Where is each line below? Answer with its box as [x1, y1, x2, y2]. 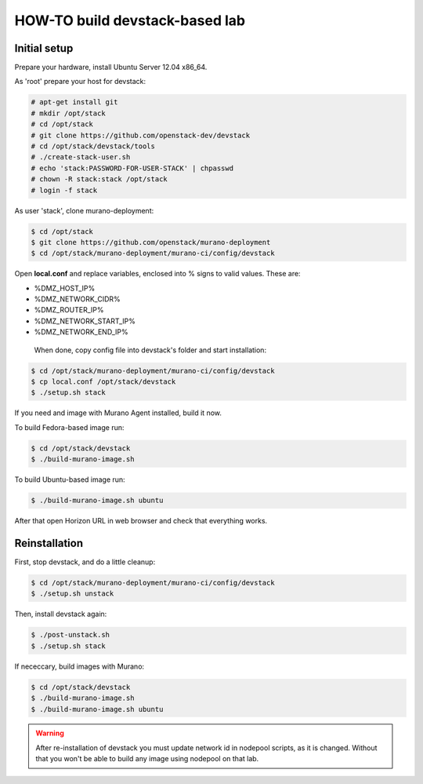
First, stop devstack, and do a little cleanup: [14, 557, 156, 567]
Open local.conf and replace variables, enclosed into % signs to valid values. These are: [14, 269, 301, 279]
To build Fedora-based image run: [14, 422, 125, 432]
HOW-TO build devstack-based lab [14, 12, 246, 29]
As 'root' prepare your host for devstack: [14, 77, 146, 86]
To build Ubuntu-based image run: [14, 475, 125, 484]
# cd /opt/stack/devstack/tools [31, 142, 156, 151]
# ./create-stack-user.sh [31, 153, 131, 162]
